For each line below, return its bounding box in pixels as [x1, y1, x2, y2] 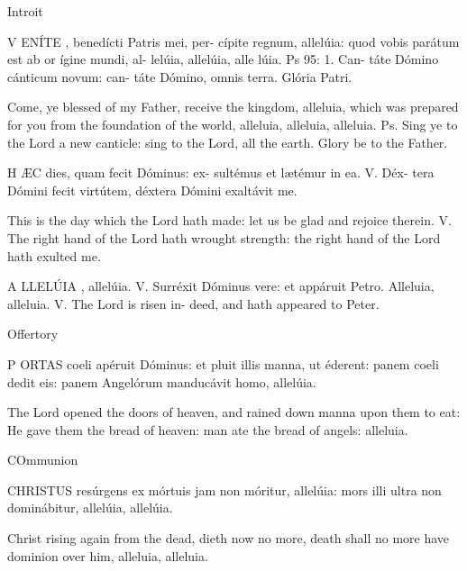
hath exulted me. [7, 246, 101, 265]
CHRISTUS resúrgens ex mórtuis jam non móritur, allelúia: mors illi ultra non [7, 480, 442, 499]
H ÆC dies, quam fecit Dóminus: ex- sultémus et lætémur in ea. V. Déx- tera [7, 163, 435, 182]
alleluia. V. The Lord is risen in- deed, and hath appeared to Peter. [7, 294, 380, 313]
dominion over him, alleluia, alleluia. [7, 546, 208, 565]
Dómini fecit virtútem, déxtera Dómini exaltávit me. [7, 180, 298, 199]
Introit [7, 2, 43, 20]
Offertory [7, 324, 59, 343]
